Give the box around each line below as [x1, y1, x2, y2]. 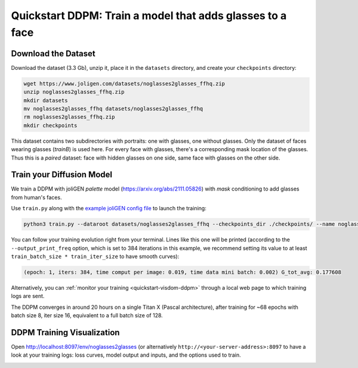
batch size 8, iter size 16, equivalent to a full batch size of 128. [11, 312, 163, 319]
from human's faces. [11, 194, 62, 201]
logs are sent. [11, 293, 45, 300]
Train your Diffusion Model [11, 170, 113, 180]
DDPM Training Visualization [11, 327, 120, 338]
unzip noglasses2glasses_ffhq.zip [23, 88, 125, 96]
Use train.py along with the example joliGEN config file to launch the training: [11, 205, 207, 212]
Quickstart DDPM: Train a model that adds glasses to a [11, 9, 287, 22]
